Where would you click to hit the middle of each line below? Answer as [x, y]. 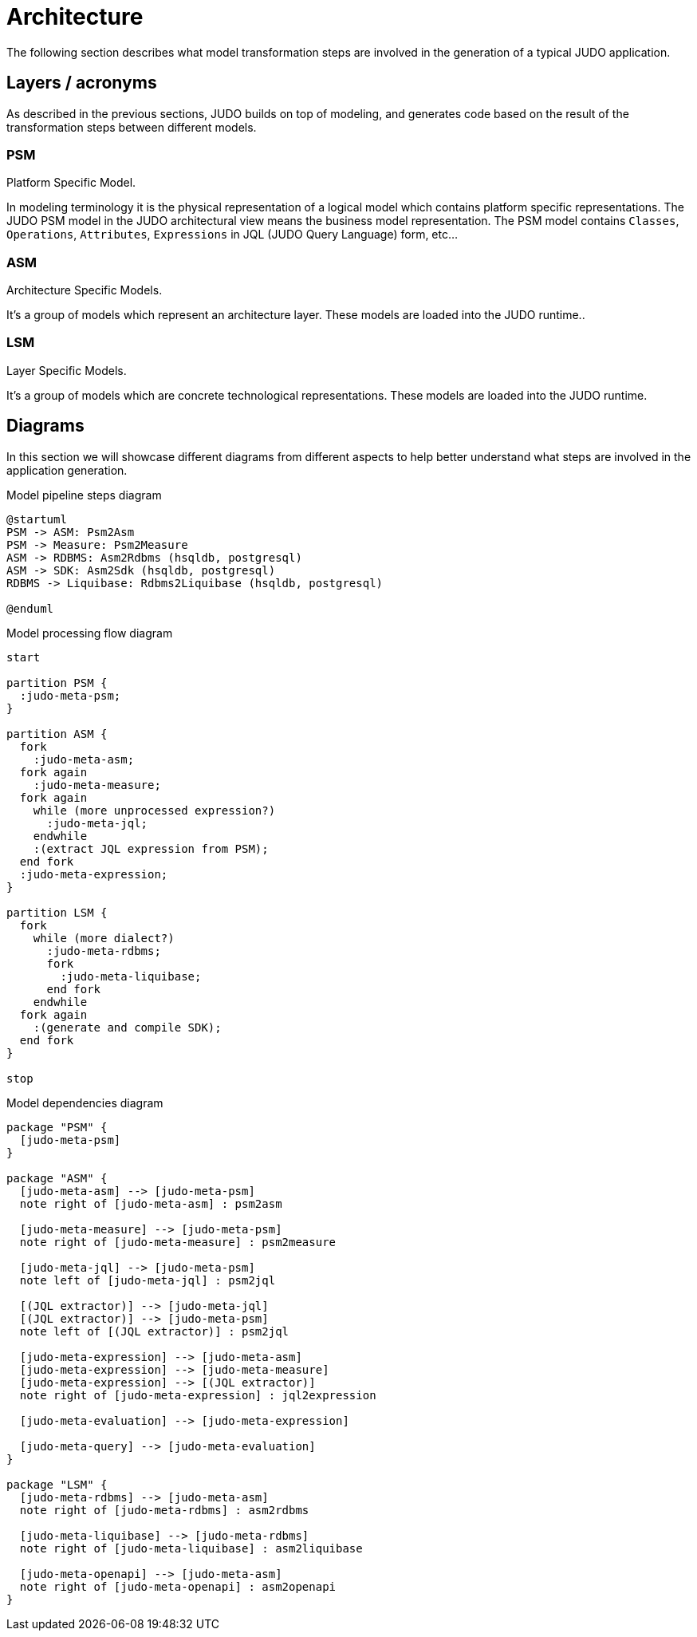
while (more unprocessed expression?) [154, 810]
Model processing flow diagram [90, 633]
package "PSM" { [57, 1127]
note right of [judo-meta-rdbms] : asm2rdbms [164, 1510]
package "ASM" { [57, 1178]
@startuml [37, 519]
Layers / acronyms [82, 83]
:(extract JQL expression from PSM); [151, 848]
